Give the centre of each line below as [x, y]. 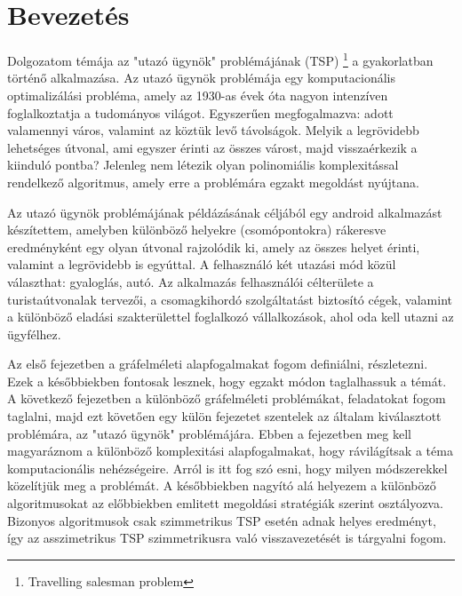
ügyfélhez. [34, 334]
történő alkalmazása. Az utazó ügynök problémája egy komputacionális [201, 78]
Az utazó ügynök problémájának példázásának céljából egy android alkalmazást [225, 212]
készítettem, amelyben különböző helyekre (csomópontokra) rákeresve [197, 230]
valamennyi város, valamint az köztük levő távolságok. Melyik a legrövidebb [213, 130]
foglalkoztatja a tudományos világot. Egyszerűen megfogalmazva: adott [200, 112]
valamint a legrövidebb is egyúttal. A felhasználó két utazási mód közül [202, 264]
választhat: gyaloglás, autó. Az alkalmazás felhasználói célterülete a [191, 281]
